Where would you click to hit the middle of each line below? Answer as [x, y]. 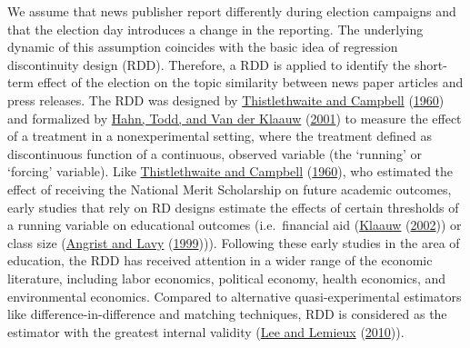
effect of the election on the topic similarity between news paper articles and [250, 82]
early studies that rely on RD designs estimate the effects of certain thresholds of [233, 207]
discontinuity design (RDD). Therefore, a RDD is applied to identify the [209, 64]
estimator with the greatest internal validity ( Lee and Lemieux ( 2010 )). [206, 331]
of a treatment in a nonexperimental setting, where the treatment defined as [220, 136]
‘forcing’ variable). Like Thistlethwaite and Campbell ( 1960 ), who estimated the [230, 171]
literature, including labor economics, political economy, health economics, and [227, 278]
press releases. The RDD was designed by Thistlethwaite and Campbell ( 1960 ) [226, 99]
